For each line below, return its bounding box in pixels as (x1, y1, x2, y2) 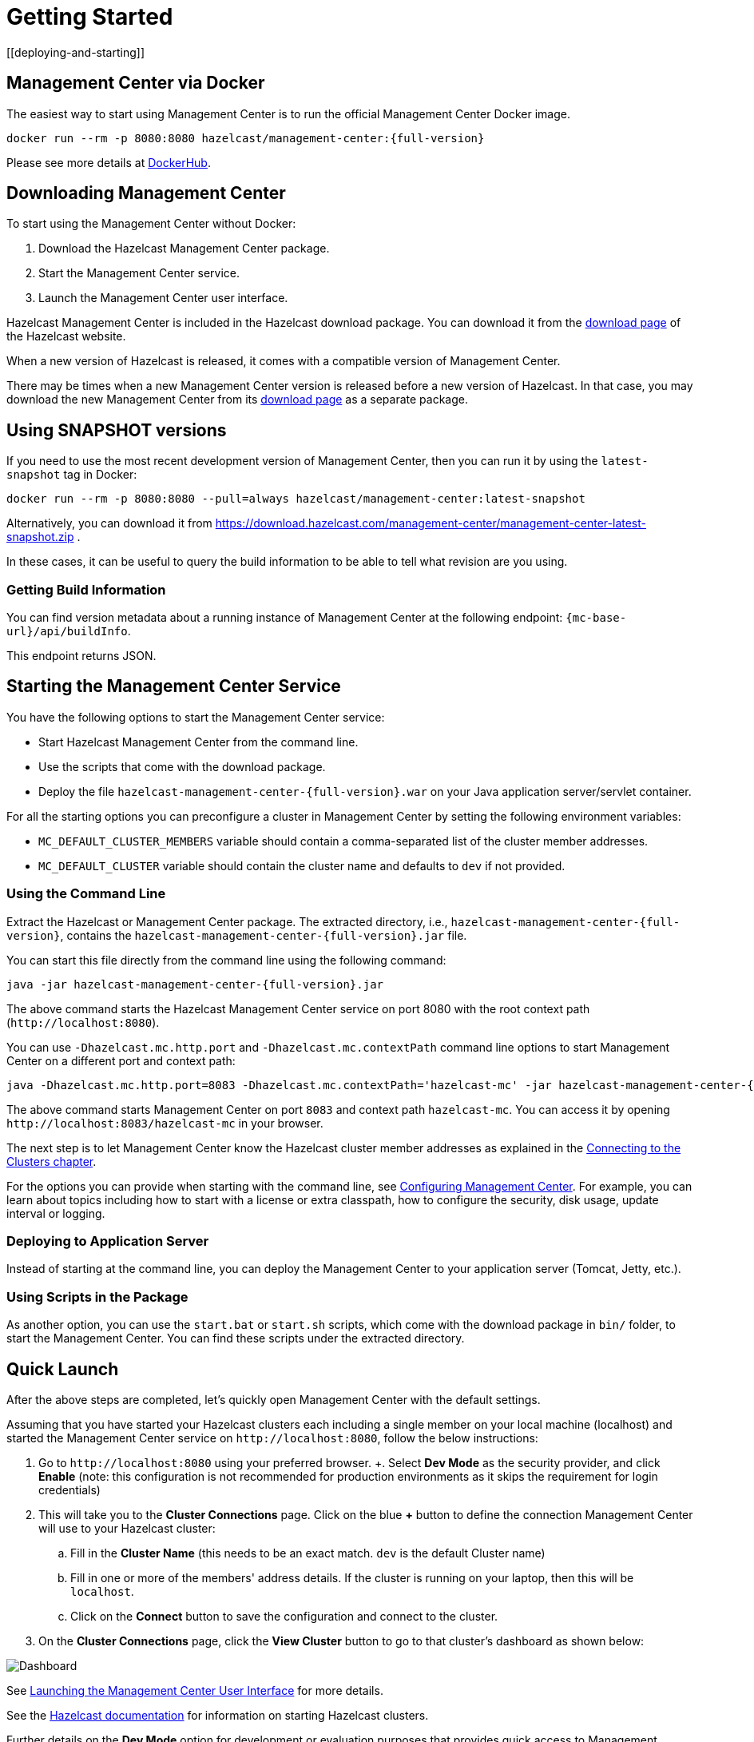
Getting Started (6, 3, 173, 30)
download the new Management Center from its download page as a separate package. (6, 392, 469, 407)
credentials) (38, 1482, 101, 1497)
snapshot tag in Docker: (6, 467, 137, 482)
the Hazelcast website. (6, 329, 126, 344)
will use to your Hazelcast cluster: (38, 1521, 216, 1535)
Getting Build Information (6, 581, 166, 598)
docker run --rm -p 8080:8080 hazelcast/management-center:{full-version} (6, 131, 485, 145)
